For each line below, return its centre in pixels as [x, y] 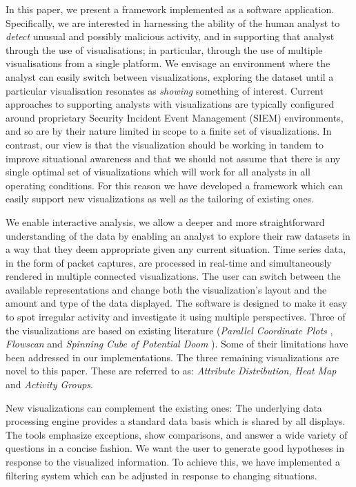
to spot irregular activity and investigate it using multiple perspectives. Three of [176, 317]
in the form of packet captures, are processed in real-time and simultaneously [169, 262]
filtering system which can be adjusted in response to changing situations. [161, 475]
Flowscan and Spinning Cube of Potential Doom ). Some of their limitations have [177, 344]
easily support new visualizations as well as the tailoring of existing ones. [160, 199]
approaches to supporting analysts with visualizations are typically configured [170, 104]
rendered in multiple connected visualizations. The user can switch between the [173, 276]
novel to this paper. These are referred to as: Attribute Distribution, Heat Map [171, 371]
